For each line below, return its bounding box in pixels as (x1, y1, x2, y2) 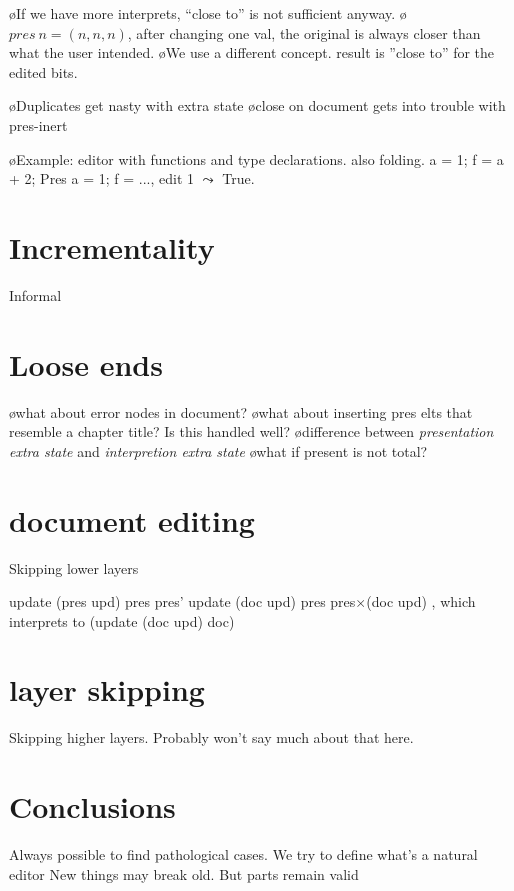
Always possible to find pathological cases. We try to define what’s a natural (9, 844, 478, 865)
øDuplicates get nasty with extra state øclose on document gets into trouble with (9, 95, 506, 116)
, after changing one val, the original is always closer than (127, 22, 481, 43)
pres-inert (9, 114, 68, 135)
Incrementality (9, 226, 215, 267)
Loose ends (9, 343, 163, 384)
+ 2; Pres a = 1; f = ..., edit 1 (9, 168, 195, 189)
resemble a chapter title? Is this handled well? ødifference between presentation (9, 421, 494, 442)
